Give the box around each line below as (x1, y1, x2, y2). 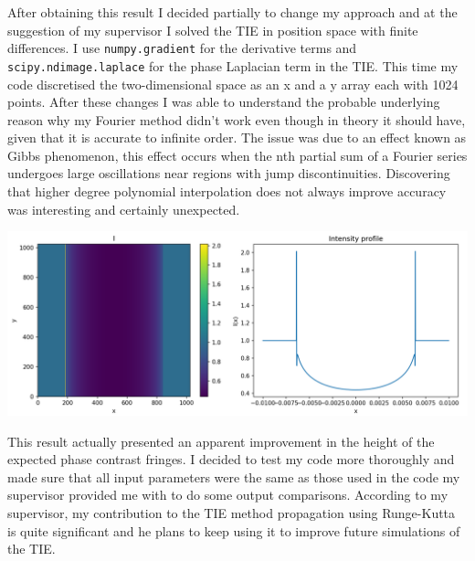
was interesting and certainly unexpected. (7, 199, 240, 218)
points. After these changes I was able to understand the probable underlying (7, 92, 440, 111)
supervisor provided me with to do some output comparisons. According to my (7, 485, 449, 504)
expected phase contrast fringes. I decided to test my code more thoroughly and (7, 450, 455, 469)
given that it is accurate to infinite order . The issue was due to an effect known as (7, 128, 467, 147)
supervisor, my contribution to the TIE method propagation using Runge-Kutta (7, 503, 456, 523)
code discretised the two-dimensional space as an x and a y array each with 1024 (7, 74, 459, 93)
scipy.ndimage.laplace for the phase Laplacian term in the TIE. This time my (7, 56, 459, 75)
